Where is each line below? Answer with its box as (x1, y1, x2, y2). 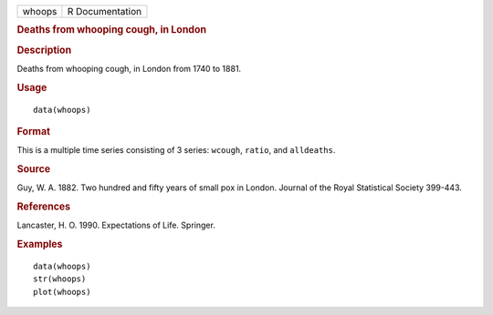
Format (16, 125, 50, 137)
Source (16, 163, 51, 176)
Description (16, 44, 72, 56)
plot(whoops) (33, 287, 91, 297)
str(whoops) (33, 274, 87, 284)
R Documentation (67, 5, 142, 17)
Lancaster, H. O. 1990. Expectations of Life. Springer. (16, 219, 216, 231)
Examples (16, 238, 63, 250)
